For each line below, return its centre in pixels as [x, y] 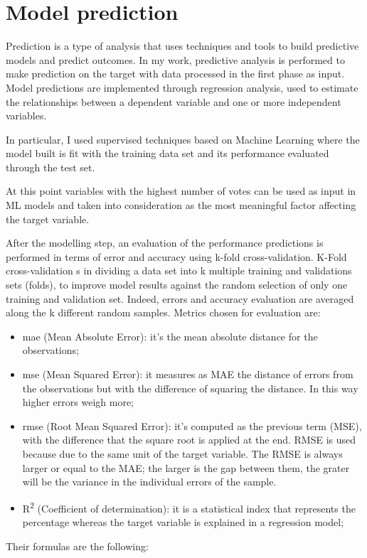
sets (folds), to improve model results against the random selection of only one [177, 285]
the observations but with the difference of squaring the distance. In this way [190, 388]
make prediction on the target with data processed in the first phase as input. [175, 74]
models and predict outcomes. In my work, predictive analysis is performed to [175, 59]
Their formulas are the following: [77, 546]
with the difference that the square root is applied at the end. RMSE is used [189, 440]
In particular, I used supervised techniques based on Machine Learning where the [183, 139]
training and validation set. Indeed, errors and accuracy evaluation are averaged [180, 298]
